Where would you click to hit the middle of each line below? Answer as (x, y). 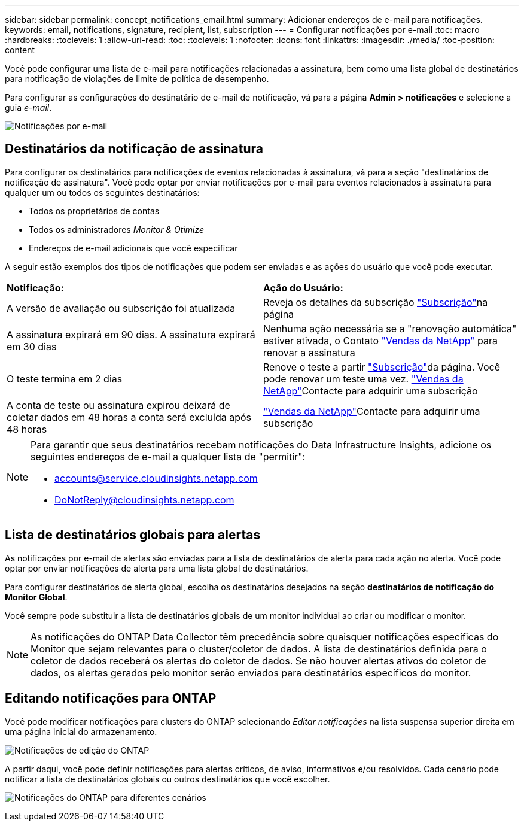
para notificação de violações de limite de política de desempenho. (137, 79)
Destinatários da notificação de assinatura (134, 149)
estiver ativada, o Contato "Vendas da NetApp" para (380, 340)
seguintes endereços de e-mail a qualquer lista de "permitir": (168, 456)
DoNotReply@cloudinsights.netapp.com (144, 499)
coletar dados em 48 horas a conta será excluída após (129, 417)
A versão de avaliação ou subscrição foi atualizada (121, 308)
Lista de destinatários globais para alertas (133, 535)
